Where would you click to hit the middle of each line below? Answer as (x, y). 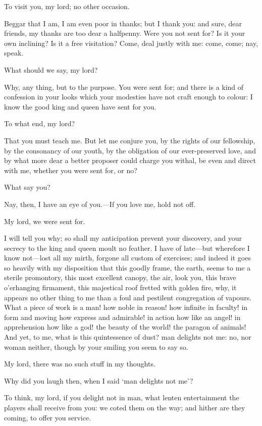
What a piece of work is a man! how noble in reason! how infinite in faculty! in (126, 307)
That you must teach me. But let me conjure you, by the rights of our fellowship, (130, 140)
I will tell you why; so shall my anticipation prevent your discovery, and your (123, 238)
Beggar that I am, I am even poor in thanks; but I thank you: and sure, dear (123, 23)
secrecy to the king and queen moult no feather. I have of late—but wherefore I (127, 248)
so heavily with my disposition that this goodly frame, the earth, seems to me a (127, 267)
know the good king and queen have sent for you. (80, 106)
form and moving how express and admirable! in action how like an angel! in (122, 317)
